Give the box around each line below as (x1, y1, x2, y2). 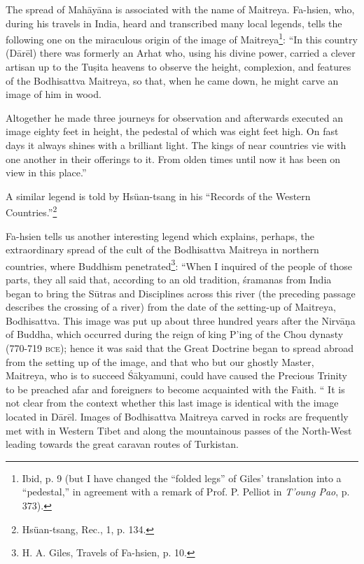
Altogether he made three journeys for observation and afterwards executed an (6, 110, 343, 125)
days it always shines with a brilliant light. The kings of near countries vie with (6, 138, 346, 152)
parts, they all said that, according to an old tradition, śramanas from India (6, 272, 332, 287)
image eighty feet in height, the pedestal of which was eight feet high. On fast (6, 124, 339, 139)
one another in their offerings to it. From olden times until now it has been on (6, 151, 341, 166)
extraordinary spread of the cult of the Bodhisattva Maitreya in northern (6, 242, 319, 257)
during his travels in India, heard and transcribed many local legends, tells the (6, 15, 342, 30)
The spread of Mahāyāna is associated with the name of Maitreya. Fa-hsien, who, (6, 2, 355, 16)
